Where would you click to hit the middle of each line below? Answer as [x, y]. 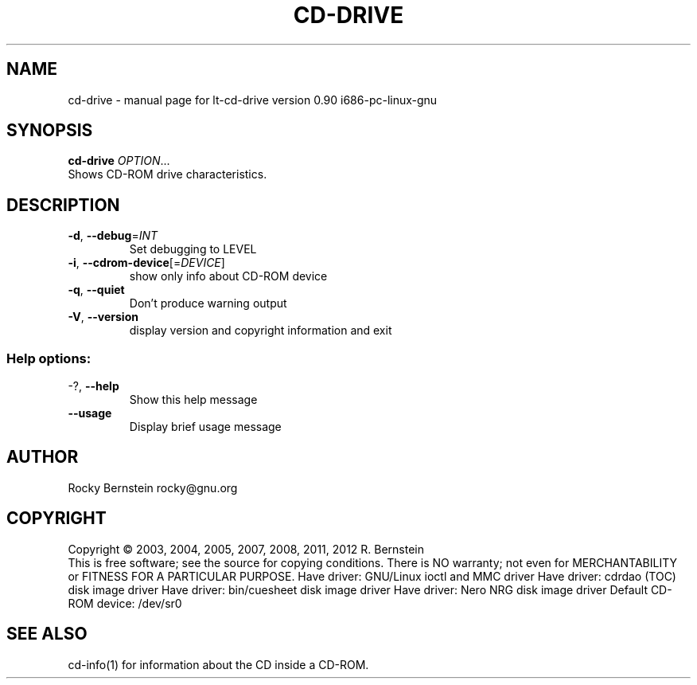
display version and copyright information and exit [261, 331]
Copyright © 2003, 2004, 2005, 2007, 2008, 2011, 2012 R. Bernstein [246, 549]
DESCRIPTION [63, 205]
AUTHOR [43, 457]
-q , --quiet [96, 290]
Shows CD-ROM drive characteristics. [167, 174]
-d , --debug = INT [113, 236]
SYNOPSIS [50, 131]
